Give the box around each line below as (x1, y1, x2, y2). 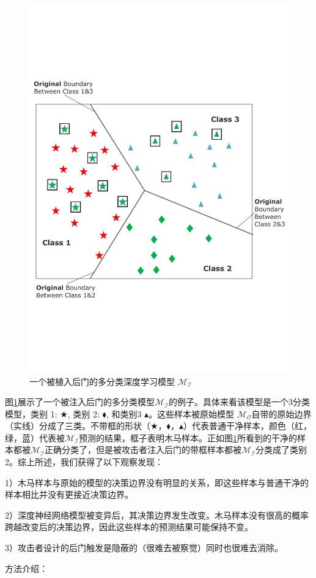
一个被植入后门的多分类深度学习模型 (29, 375, 175, 387)
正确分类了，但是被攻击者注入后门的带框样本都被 (44, 443, 241, 456)
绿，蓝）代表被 (5, 431, 65, 444)
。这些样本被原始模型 (149, 407, 235, 420)
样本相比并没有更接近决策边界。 (5, 488, 133, 501)
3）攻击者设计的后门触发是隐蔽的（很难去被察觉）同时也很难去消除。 (5, 541, 283, 554)
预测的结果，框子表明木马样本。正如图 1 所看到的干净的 (78, 431, 297, 444)
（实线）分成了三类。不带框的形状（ (5, 419, 150, 432)
